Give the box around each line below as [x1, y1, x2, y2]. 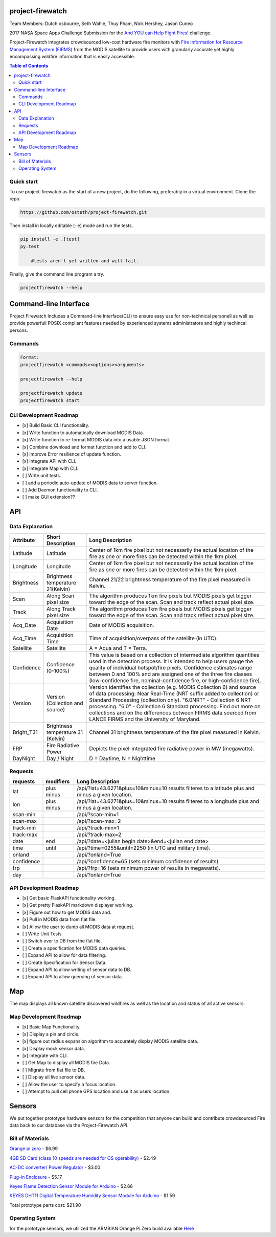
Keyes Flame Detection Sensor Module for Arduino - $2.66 [9, 1183, 133, 1189]
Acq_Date [12, 621, 36, 628]
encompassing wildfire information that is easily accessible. [9, 54, 135, 60]
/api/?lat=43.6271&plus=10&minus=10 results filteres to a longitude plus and [77, 798, 259, 805]
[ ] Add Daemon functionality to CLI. [22, 486, 98, 493]
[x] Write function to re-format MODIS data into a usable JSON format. [22, 437, 171, 443]
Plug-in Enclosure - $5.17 [9, 1174, 62, 1180]
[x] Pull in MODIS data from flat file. [22, 916, 97, 923]
